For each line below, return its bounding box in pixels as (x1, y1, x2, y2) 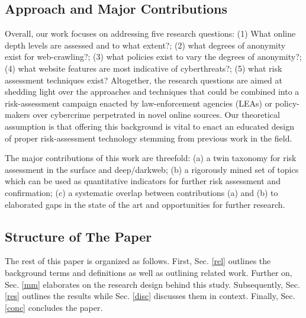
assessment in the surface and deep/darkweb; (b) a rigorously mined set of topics (5, 163, 299, 175)
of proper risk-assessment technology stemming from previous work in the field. (5, 131, 292, 144)
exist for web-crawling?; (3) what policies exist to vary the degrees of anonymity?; (5, 50, 302, 63)
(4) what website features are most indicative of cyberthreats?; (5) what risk (5, 62, 282, 74)
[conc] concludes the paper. (5, 301, 103, 313)
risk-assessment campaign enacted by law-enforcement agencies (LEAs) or (5, 97, 273, 109)
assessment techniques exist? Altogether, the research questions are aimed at (5, 73, 282, 86)
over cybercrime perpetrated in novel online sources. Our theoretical (33, 108, 280, 121)
